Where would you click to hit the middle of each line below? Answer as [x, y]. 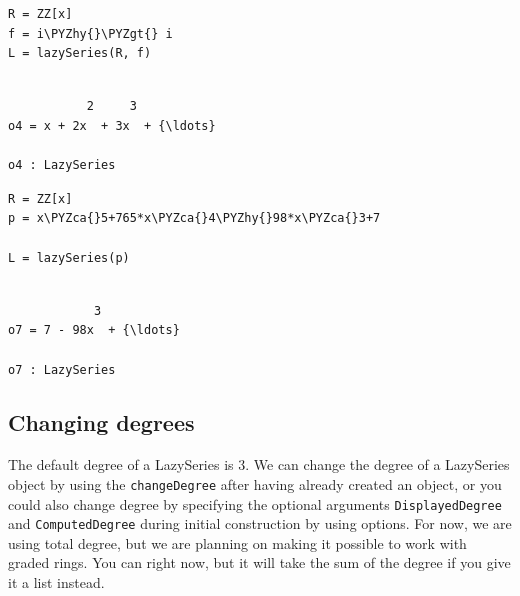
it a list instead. [56, 582]
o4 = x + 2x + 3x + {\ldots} [112, 125]
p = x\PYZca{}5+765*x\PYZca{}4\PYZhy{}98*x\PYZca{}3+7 [194, 218]
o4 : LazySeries [62, 165]
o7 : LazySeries [62, 369]
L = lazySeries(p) [69, 257]
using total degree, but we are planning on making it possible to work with [237, 542]
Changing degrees [101, 422]
